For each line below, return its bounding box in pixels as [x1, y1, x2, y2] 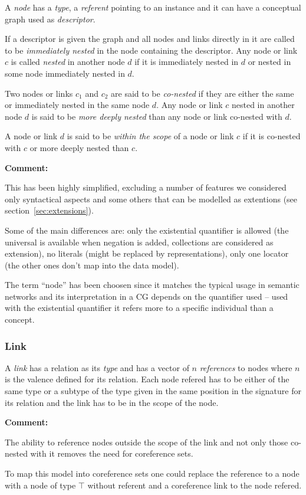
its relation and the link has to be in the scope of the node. [5, 396, 219, 408]
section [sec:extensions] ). [5, 204, 94, 217]
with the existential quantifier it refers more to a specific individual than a [5, 301, 274, 314]
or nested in [248, 55, 291, 68]
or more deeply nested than [29, 141, 129, 153]
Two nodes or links [5, 87, 73, 99]
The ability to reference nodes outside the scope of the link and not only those [5, 435, 288, 448]
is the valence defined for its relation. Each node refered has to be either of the [5, 373, 289, 385]
